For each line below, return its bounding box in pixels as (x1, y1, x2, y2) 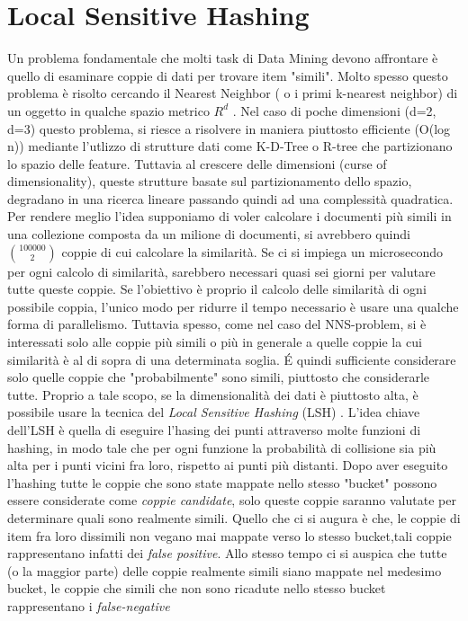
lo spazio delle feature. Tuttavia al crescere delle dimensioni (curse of (7, 154, 387, 173)
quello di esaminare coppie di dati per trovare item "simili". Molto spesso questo (7, 66, 448, 84)
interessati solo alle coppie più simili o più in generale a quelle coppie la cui (7, 333, 422, 351)
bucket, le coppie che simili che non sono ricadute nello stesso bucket (7, 579, 386, 598)
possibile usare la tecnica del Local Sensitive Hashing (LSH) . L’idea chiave (7, 403, 420, 421)
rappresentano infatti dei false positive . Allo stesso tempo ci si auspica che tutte (7, 544, 447, 563)
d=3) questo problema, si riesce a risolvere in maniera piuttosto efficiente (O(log (7, 119, 451, 138)
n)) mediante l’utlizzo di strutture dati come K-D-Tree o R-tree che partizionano (7, 137, 453, 155)
